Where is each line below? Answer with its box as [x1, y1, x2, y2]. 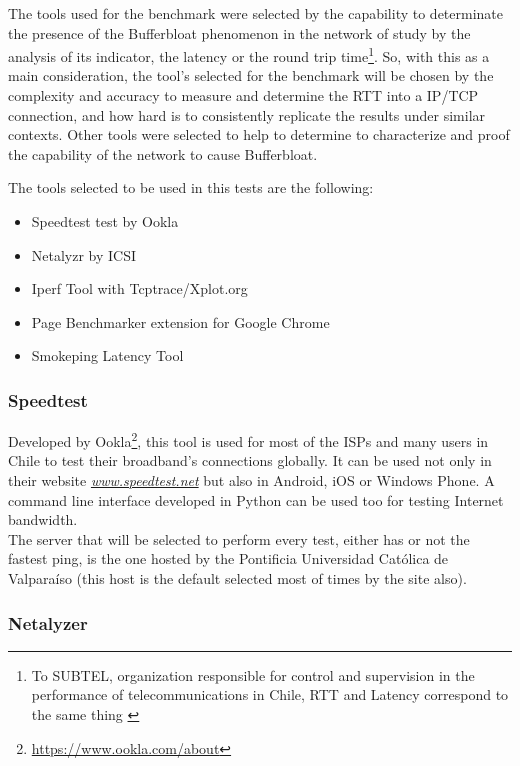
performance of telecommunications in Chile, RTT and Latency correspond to [31, 684, 509, 705]
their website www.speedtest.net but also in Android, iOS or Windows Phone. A [8, 470, 495, 491]
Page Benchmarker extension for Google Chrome [31, 311, 330, 332]
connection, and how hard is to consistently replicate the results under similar [8, 104, 486, 125]
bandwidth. [8, 509, 78, 530]
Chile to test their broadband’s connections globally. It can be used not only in [8, 450, 492, 471]
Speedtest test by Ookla [31, 211, 179, 231]
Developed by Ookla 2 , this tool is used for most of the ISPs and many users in [8, 428, 489, 451]
